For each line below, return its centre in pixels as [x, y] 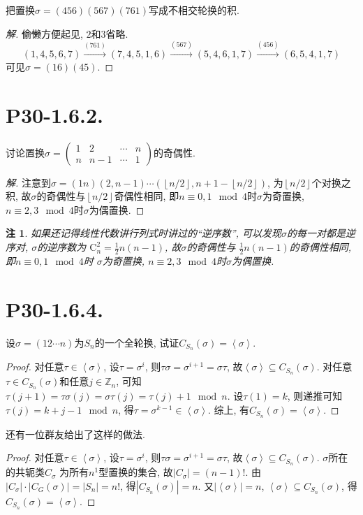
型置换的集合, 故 [136, 472]
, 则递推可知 [315, 396]
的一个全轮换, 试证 [137, 342]
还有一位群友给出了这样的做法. [75, 434]
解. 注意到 [28, 182]
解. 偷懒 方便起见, [44, 33]
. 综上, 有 [229, 409]
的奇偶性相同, [320, 247]
